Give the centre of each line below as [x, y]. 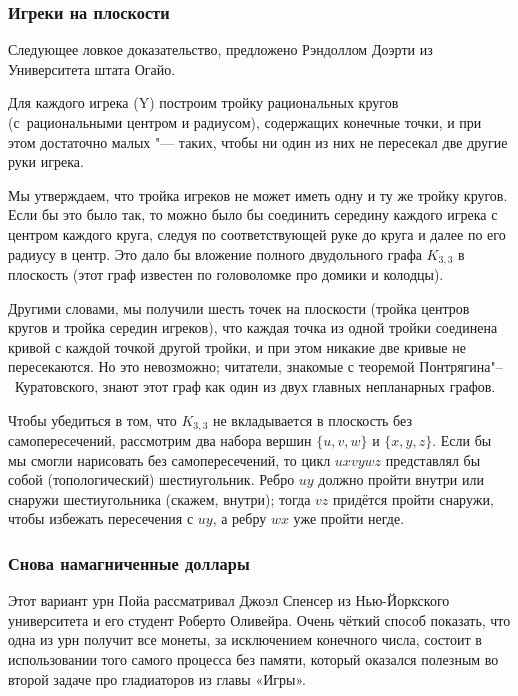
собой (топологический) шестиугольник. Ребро [151, 479]
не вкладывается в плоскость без [312, 419]
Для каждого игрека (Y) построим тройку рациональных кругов [203, 102]
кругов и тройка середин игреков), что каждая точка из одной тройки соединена [253, 327]
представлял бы [433, 459]
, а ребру [239, 518]
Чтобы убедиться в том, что [92, 419]
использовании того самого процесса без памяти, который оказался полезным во [253, 659]
